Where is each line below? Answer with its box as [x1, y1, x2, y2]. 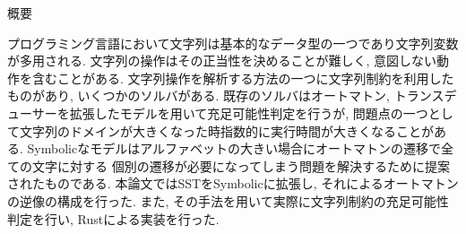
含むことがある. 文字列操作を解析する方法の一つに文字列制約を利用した [31, 68, 454, 87]
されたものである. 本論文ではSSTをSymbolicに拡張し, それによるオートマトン [7, 174, 459, 193]
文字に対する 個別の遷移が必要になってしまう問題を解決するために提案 [31, 156, 450, 175]
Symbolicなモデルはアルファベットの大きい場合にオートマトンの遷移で [27, 139, 442, 158]
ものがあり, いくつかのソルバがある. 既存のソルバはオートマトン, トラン [7, 86, 432, 105]
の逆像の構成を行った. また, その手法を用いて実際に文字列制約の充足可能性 [7, 191, 449, 210]
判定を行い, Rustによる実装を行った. [7, 209, 220, 228]
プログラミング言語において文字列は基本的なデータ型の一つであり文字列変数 [7, 33, 459, 52]
